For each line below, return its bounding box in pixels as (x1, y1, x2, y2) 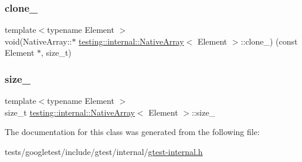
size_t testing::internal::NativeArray (5, 106, 135, 118)
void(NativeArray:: (5, 35, 72, 47)
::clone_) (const (240, 35, 298, 47)
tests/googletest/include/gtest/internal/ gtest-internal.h (5, 146, 203, 157)
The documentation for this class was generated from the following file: (5, 126, 260, 138)
